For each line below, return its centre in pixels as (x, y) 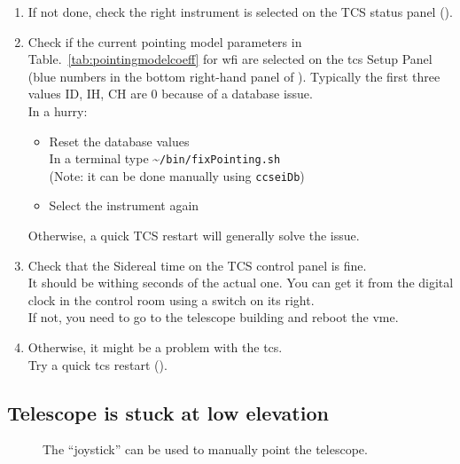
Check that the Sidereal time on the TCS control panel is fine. (197, 265)
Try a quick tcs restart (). (97, 364)
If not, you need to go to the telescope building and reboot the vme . (213, 317)
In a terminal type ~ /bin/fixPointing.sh (165, 158)
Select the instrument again (124, 205)
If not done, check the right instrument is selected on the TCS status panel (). (240, 12)
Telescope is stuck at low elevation (168, 412)
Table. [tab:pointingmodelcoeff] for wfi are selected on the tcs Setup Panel (230, 59)
